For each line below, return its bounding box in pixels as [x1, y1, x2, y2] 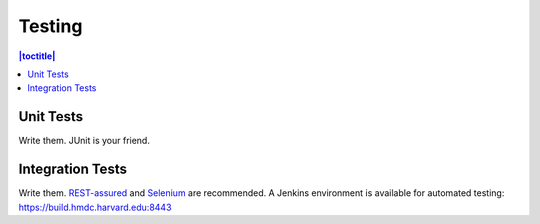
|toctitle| [18, 50, 56, 62]
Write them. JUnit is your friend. [18, 135, 150, 147]
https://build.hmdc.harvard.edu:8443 [18, 201, 172, 213]
